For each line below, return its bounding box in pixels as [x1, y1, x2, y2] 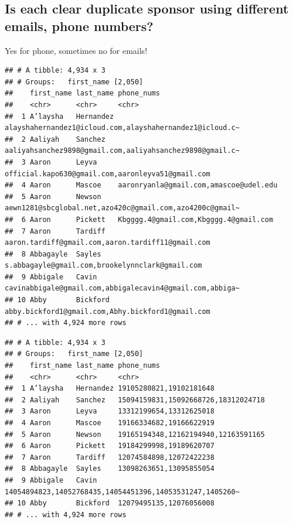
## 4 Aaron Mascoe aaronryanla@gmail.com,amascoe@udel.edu [5, 181, 278, 190]
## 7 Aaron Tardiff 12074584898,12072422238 [5, 453, 214, 462]
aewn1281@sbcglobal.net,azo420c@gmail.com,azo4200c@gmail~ [5, 204, 240, 213]
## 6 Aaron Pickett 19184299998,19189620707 [5, 442, 214, 450]
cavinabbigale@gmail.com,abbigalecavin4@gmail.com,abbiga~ [5, 284, 240, 293]
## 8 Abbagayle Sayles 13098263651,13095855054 [5, 464, 214, 473]
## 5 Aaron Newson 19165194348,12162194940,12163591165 [5, 430, 265, 439]
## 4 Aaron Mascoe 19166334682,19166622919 [5, 419, 214, 427]
